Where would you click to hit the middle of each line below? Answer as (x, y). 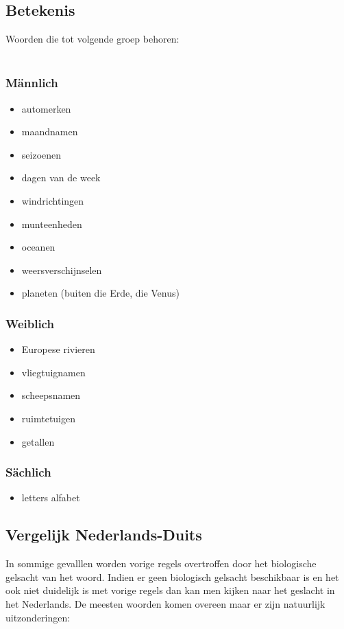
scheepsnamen (51, 395)
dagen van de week (61, 178)
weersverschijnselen (62, 270)
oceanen (38, 247)
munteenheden (52, 224)
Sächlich (28, 472)
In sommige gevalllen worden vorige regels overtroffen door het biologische (161, 563)
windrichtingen (53, 200)
